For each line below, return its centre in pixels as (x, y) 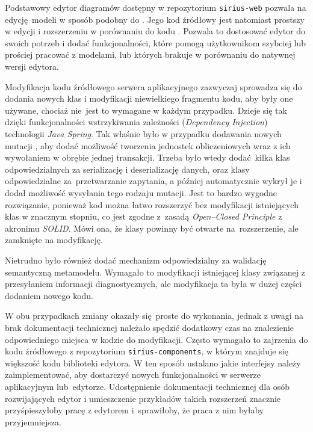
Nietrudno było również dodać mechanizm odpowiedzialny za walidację (136, 260)
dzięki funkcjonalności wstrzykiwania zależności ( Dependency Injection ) (136, 122)
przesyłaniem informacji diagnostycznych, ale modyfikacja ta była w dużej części (153, 284)
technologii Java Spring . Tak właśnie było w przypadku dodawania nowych (143, 134)
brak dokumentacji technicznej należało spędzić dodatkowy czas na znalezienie (150, 327)
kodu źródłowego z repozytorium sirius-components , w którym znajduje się (147, 351)
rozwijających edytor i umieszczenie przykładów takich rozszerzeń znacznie (143, 398)
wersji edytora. (32, 66)
